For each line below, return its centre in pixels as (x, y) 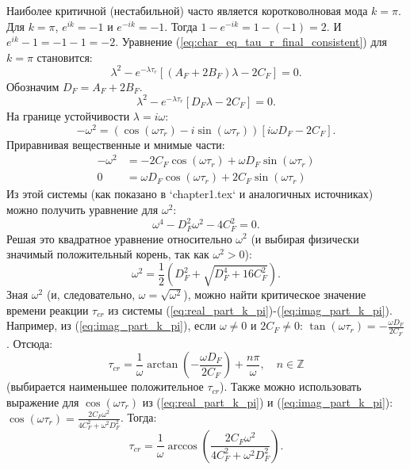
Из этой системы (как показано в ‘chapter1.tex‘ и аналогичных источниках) (190, 194)
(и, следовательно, (91, 294)
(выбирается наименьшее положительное (105, 386)
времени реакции (48, 310)
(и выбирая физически (305, 238)
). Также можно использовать (291, 386)
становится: (65, 57)
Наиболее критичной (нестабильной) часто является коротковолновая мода (187, 10)
